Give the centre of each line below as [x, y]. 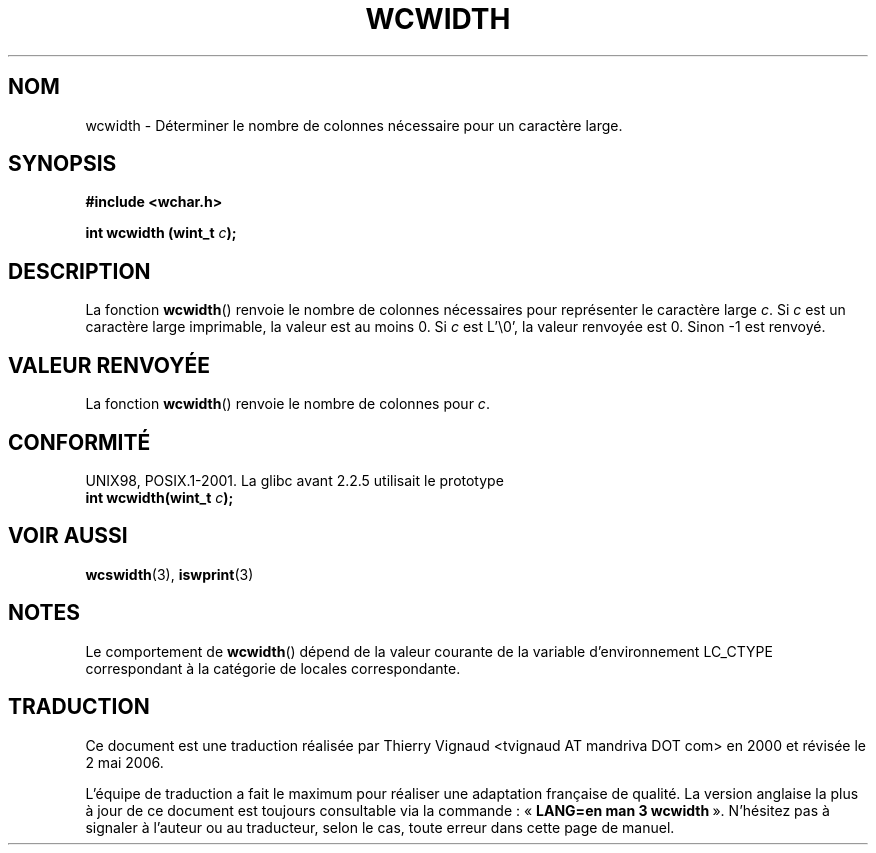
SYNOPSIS [62, 164]
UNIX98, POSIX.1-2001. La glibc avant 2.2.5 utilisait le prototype [294, 480]
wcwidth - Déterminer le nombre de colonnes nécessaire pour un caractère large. [354, 125]
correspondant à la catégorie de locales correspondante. [273, 668]
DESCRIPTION [79, 271]
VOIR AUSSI [68, 536]
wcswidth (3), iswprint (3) [169, 574]
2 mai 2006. [124, 762]
